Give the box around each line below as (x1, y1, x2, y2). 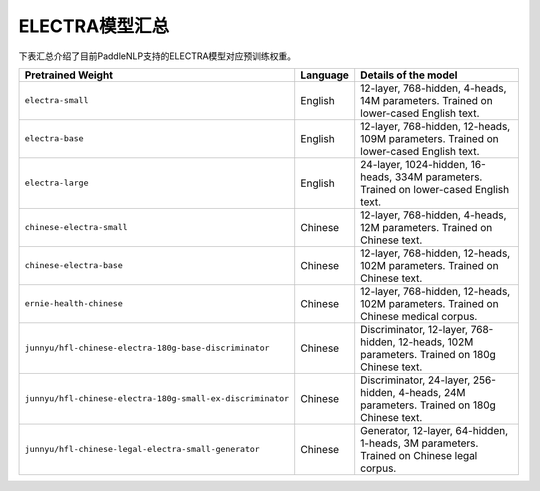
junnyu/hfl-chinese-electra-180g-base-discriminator (24, 343, 270, 354)
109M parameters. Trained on (360, 131, 499, 145)
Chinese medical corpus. (360, 309, 478, 323)
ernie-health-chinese (24, 298, 124, 309)
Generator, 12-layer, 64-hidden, (360, 423, 509, 437)
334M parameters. (394, 170, 483, 184)
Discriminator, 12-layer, (360, 322, 469, 336)
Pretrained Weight (24, 68, 114, 82)
